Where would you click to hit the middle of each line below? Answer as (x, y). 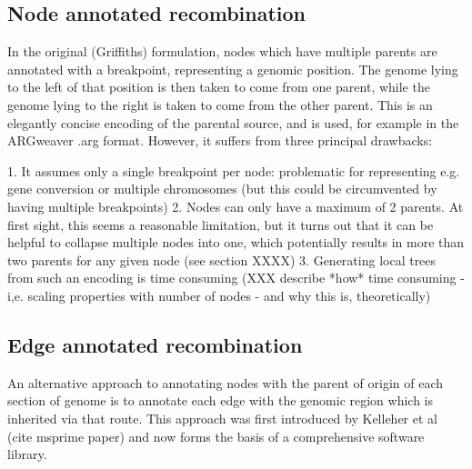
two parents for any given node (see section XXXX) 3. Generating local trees (222, 259)
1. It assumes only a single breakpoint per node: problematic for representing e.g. (234, 170)
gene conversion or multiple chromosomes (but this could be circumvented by (222, 189)
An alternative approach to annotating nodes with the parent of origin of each (225, 382)
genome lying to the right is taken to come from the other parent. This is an (220, 104)
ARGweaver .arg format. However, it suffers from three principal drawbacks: (220, 140)
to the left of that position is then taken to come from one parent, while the (219, 87)
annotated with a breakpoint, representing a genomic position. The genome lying (233, 69)
